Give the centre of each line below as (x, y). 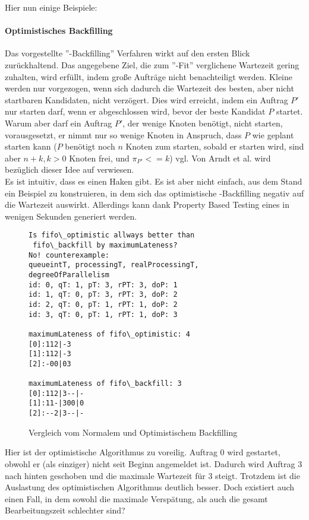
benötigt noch (90, 146)
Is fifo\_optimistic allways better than (112, 235)
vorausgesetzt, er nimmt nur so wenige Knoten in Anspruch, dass (123, 134)
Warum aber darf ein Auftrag (59, 123)
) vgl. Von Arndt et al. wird (220, 158)
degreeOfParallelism (69, 275)
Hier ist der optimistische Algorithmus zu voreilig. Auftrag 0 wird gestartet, (143, 452)
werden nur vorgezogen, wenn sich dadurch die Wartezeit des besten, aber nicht (149, 88)
